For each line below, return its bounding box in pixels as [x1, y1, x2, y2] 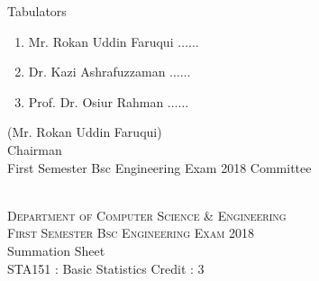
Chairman [7, 140, 62, 159]
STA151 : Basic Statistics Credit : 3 [7, 258, 205, 277]
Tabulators [7, 2, 67, 20]
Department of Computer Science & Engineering [7, 205, 287, 224]
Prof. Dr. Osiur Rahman [28, 92, 164, 111]
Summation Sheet [7, 240, 105, 259]
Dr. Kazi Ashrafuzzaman [28, 62, 166, 81]
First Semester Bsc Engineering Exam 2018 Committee [7, 158, 312, 177]
